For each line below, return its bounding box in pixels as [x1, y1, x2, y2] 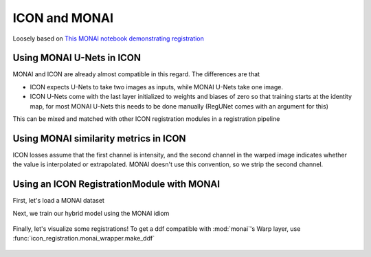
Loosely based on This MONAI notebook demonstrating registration [12, 34, 204, 43]
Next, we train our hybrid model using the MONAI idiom [12, 209, 170, 217]
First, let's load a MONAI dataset [12, 197, 104, 205]
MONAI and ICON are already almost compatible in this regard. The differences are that [12, 70, 260, 78]
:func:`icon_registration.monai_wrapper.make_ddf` [12, 234, 155, 243]
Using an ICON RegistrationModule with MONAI [12, 179, 220, 190]
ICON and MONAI [12, 10, 113, 25]
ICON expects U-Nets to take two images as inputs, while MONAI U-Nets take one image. [30, 82, 283, 91]
